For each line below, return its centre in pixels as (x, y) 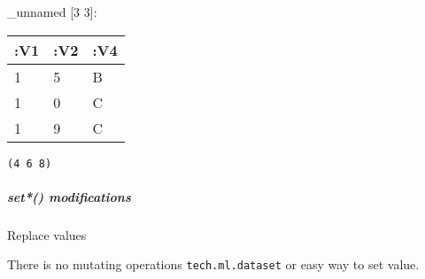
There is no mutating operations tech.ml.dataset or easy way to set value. (213, 264)
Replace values (47, 234)
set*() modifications (69, 196)
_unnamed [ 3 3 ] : (52, 12)
